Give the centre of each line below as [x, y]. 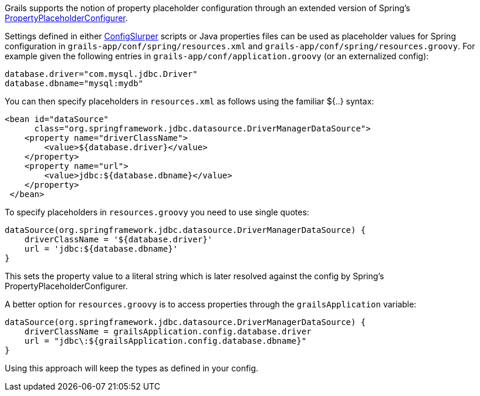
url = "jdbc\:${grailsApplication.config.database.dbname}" [165, 341]
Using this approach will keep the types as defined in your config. [132, 368]
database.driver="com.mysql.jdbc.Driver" [101, 74]
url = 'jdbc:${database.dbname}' [101, 249]
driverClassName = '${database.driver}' [119, 239]
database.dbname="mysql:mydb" [74, 83]
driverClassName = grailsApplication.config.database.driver [168, 331]
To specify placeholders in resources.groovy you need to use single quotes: [157, 212]
